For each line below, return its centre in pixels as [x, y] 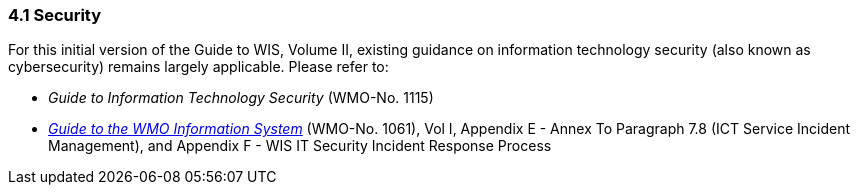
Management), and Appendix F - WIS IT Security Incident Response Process [300, 146]
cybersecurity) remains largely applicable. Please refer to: [198, 67]
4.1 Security [55, 15]
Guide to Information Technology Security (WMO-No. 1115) [241, 98]
